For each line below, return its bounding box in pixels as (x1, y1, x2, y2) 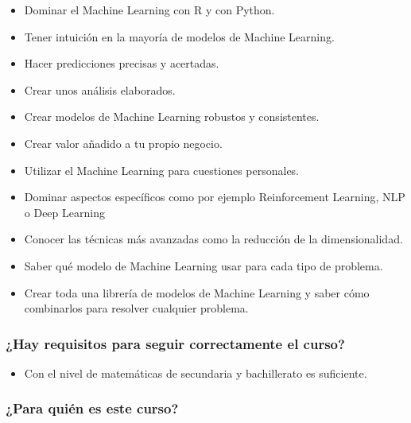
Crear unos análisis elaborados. (24, 81, 176, 98)
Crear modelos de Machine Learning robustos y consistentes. (24, 108, 320, 125)
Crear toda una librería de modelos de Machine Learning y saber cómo (24, 284, 370, 301)
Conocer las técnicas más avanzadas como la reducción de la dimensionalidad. (24, 231, 403, 247)
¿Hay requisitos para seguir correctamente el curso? (6, 333, 345, 353)
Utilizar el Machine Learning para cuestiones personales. (24, 161, 300, 178)
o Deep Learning (24, 204, 105, 220)
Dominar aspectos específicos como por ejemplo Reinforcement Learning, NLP (24, 188, 405, 205)
